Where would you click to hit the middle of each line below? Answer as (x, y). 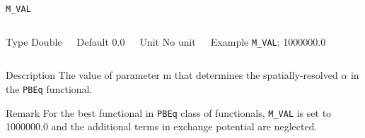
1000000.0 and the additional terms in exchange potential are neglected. (162, 126)
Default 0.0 (101, 41)
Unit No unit (168, 41)
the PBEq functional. (49, 88)
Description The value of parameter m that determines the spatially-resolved (172, 75)
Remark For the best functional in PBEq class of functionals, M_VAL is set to (169, 112)
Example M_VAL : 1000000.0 (268, 41)
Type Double (34, 41)
